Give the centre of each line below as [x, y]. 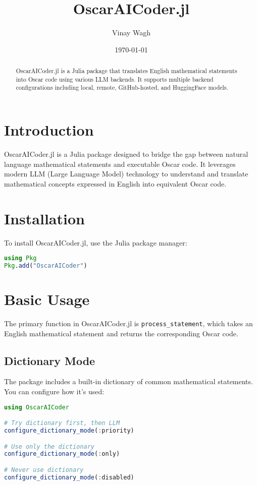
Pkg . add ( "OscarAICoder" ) [46, 265]
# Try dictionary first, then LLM [62, 423]
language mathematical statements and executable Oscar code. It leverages [120, 164]
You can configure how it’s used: [54, 391]
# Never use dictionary [44, 470]
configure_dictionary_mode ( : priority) [69, 431]
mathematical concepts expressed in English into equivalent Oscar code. [115, 183]
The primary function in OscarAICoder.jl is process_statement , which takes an [128, 323]
